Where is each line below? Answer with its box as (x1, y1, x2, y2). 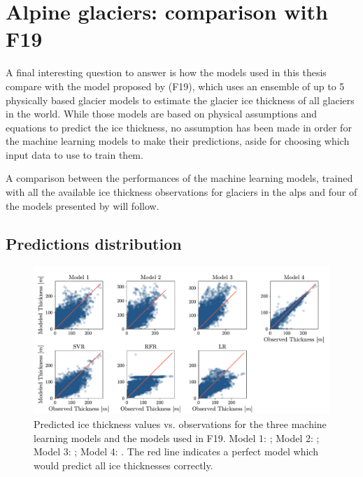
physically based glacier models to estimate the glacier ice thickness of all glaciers (6, 92, 355, 107)
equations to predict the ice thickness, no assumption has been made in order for (6, 120, 352, 134)
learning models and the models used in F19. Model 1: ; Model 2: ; (34, 430, 320, 445)
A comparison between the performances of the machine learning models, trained (6, 171, 353, 185)
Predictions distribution (6, 232, 182, 254)
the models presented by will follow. (6, 198, 159, 213)
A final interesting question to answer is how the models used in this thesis (6, 65, 327, 80)
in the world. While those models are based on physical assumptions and (6, 106, 318, 121)
